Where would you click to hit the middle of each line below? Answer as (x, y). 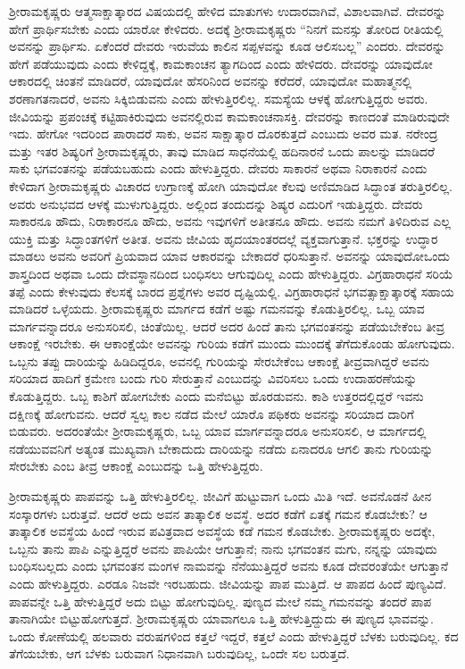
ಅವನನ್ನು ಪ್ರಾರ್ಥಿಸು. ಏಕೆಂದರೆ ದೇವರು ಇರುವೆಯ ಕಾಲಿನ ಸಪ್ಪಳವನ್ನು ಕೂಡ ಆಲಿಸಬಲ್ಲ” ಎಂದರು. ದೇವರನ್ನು (227, 46)
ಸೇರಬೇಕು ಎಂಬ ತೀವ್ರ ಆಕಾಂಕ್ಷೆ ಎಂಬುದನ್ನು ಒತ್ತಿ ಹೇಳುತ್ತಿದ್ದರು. (136, 466)
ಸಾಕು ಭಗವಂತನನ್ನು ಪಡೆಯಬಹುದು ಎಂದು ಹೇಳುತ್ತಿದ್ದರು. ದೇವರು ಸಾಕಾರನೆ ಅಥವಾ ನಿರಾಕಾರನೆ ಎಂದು (218, 168)
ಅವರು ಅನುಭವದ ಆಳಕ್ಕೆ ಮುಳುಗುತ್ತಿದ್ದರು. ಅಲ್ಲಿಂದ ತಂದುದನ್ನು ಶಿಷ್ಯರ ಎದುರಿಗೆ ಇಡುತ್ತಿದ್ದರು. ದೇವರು (216, 203)
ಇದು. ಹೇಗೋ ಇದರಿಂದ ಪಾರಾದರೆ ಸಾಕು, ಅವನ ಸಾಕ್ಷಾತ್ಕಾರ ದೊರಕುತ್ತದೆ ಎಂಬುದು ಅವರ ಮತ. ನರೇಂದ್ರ (224, 134)
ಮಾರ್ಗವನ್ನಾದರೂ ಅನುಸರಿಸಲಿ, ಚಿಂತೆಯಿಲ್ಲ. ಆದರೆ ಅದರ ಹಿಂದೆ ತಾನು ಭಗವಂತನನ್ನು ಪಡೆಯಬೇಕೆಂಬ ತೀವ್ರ (227, 326)
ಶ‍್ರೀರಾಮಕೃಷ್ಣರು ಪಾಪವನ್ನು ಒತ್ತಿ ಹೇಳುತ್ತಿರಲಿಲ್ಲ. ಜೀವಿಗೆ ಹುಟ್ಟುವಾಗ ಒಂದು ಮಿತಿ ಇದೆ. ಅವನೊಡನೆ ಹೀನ (220, 496)
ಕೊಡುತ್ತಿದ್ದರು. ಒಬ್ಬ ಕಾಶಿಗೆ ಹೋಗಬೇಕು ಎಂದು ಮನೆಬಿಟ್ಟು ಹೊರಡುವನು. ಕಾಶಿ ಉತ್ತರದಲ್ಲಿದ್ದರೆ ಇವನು (216, 396)
